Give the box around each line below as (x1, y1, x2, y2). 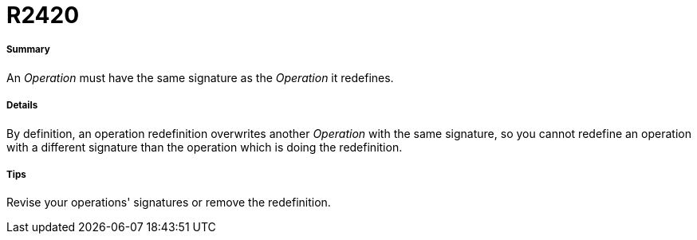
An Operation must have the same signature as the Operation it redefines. (6, 70, 394, 85)
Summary (6, 44, 50, 56)
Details (6, 100, 38, 112)
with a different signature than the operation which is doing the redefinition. (6, 140, 403, 154)
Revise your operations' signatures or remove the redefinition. (6, 195, 331, 210)
